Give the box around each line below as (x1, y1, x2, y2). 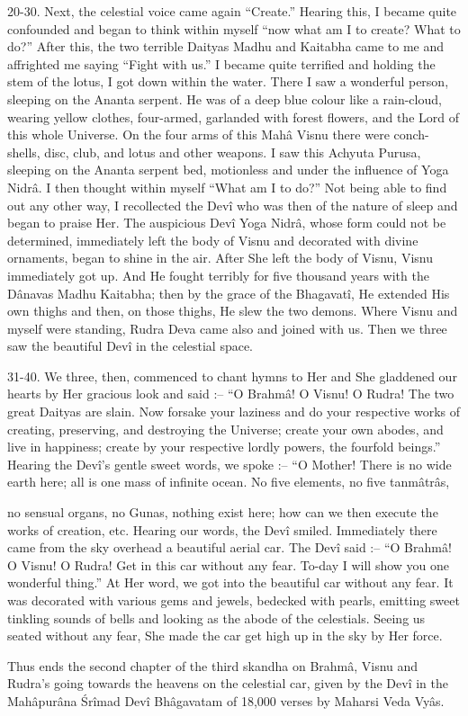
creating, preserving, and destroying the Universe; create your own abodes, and (7, 419, 444, 438)
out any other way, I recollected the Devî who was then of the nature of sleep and (7, 195, 458, 214)
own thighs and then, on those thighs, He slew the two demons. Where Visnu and (7, 301, 458, 320)
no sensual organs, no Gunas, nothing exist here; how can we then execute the (7, 503, 438, 522)
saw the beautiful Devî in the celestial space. (7, 336, 254, 355)
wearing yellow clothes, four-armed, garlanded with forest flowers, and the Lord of (7, 107, 459, 126)
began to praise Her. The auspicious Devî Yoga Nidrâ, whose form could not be (7, 213, 446, 232)
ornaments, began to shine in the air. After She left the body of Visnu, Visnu (7, 248, 433, 267)
